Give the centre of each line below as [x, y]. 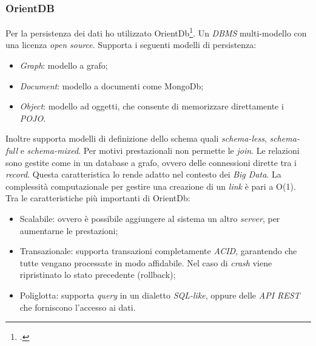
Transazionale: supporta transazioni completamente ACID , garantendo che [158, 251]
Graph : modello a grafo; [64, 65]
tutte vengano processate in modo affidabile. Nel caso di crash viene [146, 262]
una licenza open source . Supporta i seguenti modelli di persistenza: [131, 45]
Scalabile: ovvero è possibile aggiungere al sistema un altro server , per [150, 218]
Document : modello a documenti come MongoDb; [112, 85]
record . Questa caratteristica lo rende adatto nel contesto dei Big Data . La [143, 174]
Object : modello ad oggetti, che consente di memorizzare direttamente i [152, 106]
